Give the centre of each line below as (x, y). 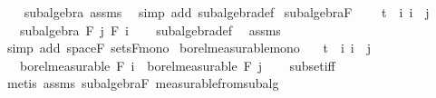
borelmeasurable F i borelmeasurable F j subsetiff (177, 65)
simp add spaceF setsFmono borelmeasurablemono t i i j (189, 48)
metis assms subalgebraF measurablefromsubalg (143, 83)
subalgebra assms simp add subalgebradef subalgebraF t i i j (227, 12)
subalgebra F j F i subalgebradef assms (150, 29)
